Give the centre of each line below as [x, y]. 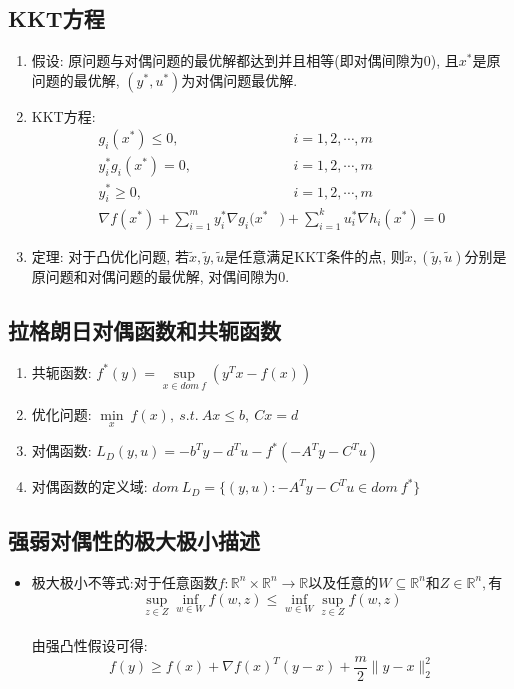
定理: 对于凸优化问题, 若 [110, 255]
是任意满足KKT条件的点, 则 [314, 255]
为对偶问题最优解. [239, 79]
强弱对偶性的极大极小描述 [134, 540]
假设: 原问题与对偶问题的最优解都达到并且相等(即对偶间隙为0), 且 [245, 60]
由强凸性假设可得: [89, 645]
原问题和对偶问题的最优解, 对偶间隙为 [155, 275]
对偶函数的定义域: [89, 486]
